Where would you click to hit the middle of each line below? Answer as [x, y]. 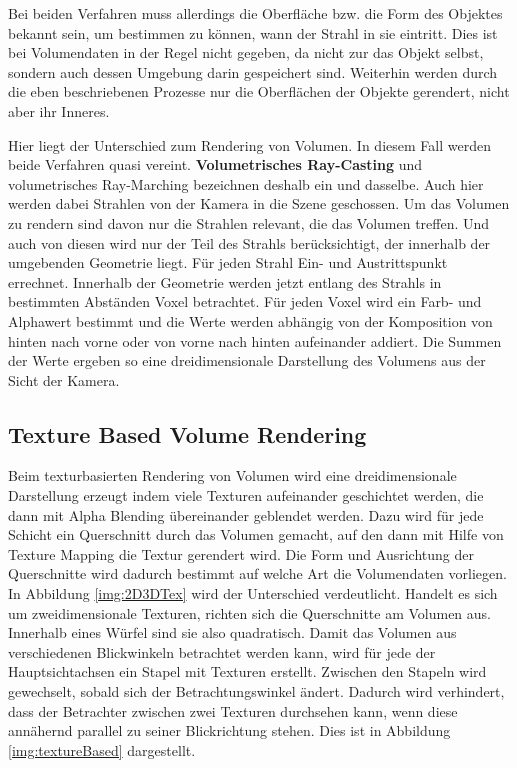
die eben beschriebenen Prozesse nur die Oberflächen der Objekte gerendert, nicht [259, 91]
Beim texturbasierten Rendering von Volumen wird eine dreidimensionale [232, 475]
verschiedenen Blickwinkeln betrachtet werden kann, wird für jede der [222, 651]
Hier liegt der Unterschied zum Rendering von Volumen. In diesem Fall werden [249, 144]
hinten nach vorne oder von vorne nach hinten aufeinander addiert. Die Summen [255, 340]
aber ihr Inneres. [59, 110]
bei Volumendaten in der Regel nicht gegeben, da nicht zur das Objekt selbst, [246, 52]
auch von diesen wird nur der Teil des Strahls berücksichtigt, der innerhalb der [249, 242]
